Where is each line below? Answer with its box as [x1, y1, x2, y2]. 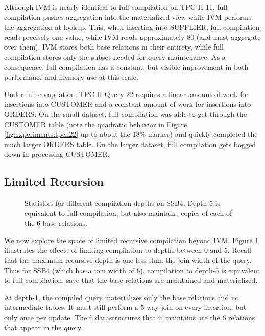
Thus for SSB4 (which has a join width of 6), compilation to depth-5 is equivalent [4, 265, 260, 275]
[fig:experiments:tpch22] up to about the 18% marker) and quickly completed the [4, 129, 258, 139]
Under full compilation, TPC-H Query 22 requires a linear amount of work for [4, 88, 249, 99]
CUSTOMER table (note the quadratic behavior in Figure [4, 118, 187, 129]
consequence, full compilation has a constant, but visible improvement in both [4, 61, 249, 72]
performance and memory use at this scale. [4, 71, 138, 82]
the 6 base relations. [25, 218, 88, 228]
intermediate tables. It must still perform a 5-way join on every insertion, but [4, 302, 247, 313]
